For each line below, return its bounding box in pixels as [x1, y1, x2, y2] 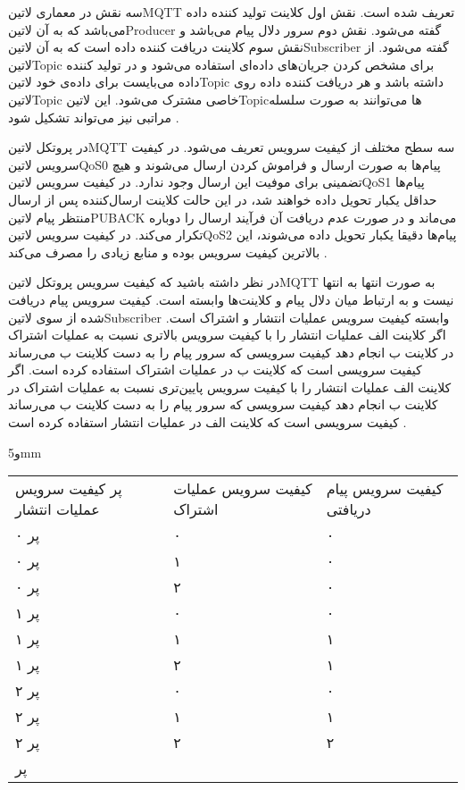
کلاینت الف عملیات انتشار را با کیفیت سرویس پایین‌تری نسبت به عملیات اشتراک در [8, 377, 452, 396]
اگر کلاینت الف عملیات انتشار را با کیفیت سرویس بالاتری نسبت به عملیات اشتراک [8, 325, 446, 344]
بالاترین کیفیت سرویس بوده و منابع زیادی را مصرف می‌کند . [8, 242, 328, 261]
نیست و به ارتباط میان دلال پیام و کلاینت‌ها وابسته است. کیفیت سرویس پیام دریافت [8, 290, 454, 308]
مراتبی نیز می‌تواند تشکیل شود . [8, 107, 179, 126]
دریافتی [326, 499, 371, 520]
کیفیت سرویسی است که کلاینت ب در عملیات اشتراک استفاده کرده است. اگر [8, 360, 422, 379]
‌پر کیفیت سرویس [15, 478, 122, 500]
